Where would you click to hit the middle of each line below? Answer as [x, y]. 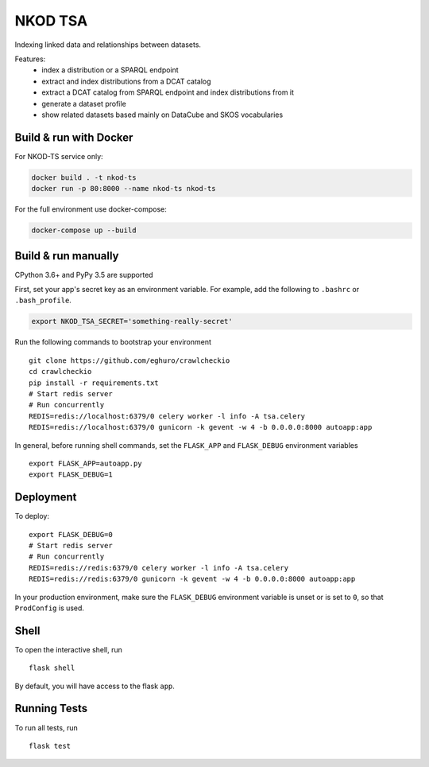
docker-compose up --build [84, 230]
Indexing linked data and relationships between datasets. [108, 45]
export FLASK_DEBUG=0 [71, 534]
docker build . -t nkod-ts [84, 177]
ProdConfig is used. [50, 608]
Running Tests [51, 709]
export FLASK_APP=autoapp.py [85, 463]
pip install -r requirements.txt [94, 383]
